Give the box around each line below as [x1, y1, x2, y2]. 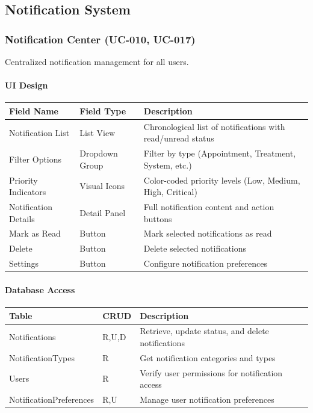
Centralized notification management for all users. [5, 55, 189, 67]
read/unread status [143, 132, 214, 144]
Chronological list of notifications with [143, 120, 285, 132]
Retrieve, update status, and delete [140, 324, 269, 337]
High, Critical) [143, 185, 197, 198]
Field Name [9, 104, 58, 117]
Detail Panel [79, 206, 126, 219]
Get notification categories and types [140, 351, 276, 364]
